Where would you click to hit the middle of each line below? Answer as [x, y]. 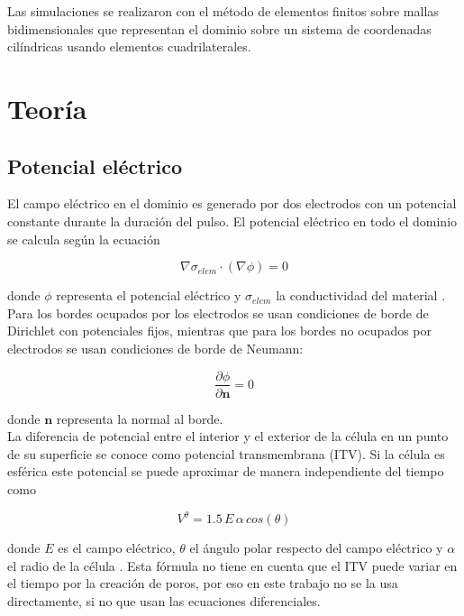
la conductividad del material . [361, 295]
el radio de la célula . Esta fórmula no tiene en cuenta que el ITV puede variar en [232, 565]
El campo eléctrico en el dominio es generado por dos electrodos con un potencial [232, 203]
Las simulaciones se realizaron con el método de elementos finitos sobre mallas [223, 11]
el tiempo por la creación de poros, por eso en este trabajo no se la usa [203, 583]
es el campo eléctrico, [117, 548]
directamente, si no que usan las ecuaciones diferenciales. [164, 600]
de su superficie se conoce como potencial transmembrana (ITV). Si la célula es [226, 453]
